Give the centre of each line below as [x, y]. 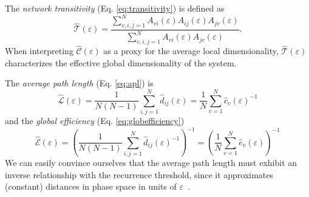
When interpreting [39, 51]
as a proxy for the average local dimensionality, [191, 51]
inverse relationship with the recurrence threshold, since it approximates [139, 174]
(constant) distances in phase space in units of [91, 186]
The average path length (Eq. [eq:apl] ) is [79, 83]
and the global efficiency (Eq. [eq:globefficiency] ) [95, 121]
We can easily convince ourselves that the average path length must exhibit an [151, 162]
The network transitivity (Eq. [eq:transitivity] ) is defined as [115, 8]
